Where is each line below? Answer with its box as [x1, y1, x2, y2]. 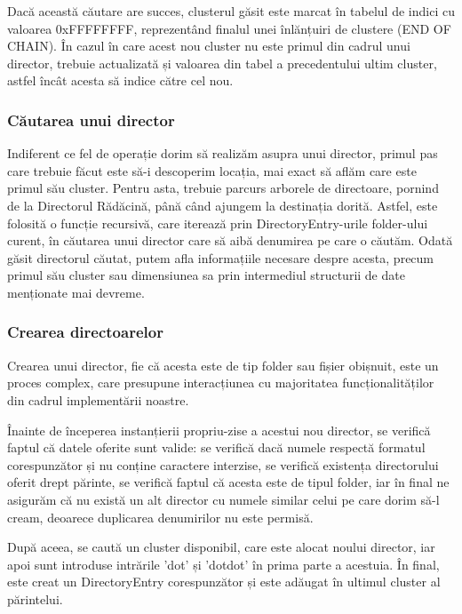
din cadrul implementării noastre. [7, 390, 189, 409]
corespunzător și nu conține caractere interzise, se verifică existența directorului [7, 455, 439, 474]
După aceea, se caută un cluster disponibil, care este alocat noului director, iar [7, 538, 435, 556]
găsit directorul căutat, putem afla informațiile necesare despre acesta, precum [7, 248, 434, 267]
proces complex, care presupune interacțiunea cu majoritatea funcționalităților [7, 373, 434, 392]
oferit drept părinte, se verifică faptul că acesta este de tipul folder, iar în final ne [7, 473, 450, 491]
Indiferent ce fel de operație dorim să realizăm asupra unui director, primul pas [7, 144, 438, 163]
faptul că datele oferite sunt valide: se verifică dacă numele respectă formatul [7, 438, 426, 457]
